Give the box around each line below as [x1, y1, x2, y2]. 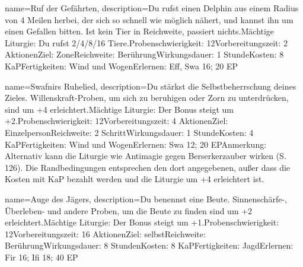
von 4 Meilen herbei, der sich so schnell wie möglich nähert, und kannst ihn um [5, 13, 294, 26]
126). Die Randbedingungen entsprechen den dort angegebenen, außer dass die [5, 161, 291, 173]
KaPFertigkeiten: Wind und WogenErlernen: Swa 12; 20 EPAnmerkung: [5, 138, 267, 150]
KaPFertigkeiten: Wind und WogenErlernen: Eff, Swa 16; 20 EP [5, 59, 238, 72]
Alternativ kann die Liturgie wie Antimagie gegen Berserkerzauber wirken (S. [5, 150, 286, 162]
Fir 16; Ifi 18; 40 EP [5, 250, 78, 263]
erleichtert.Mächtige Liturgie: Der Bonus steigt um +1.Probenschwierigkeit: [5, 216, 279, 228]
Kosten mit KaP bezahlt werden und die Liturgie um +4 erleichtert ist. [5, 173, 264, 185]
